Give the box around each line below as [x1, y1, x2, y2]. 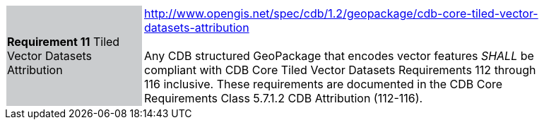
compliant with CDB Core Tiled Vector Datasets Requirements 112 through [144, 63, 536, 77]
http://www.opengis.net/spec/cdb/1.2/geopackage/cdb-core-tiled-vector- [144, 6, 538, 20]
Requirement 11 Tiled [7, 35, 120, 49]
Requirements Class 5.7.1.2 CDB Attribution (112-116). [144, 91, 423, 105]
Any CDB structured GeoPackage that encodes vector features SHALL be [144, 49, 534, 63]
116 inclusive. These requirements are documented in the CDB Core [144, 77, 503, 91]
